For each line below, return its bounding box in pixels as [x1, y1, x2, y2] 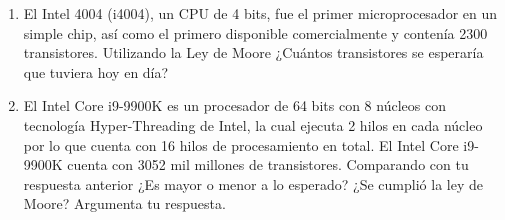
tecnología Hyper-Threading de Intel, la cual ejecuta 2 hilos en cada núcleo [23, 114, 483, 135]
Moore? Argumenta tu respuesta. [23, 193, 226, 214]
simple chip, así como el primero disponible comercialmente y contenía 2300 [23, 22, 488, 43]
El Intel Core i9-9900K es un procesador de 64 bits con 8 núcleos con [23, 95, 446, 116]
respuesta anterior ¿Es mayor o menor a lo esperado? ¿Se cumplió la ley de [23, 173, 483, 194]
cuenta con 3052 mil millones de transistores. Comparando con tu [67, 154, 469, 175]
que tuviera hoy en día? [23, 61, 169, 82]
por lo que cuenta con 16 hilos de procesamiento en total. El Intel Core [23, 134, 459, 155]
